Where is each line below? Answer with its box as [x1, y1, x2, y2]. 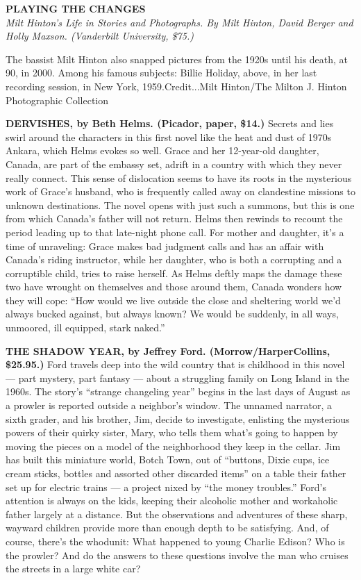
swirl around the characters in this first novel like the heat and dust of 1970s [6, 129, 332, 144]
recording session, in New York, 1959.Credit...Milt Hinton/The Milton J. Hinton [6, 78, 347, 93]
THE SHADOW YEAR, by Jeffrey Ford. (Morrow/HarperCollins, [6, 343, 330, 358]
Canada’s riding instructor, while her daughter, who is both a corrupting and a [6, 252, 342, 267]
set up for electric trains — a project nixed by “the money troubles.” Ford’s [6, 479, 326, 494]
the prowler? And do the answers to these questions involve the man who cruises [6, 547, 349, 562]
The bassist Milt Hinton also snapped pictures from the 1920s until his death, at [6, 51, 349, 66]
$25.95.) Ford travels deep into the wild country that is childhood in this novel [6, 357, 345, 372]
